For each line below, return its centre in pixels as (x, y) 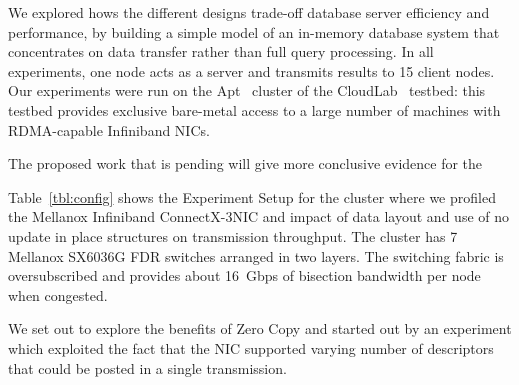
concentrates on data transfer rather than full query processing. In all (221, 51)
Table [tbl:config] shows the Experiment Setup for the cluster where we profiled (252, 196)
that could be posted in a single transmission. (147, 367)
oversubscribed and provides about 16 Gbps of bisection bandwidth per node (244, 275)
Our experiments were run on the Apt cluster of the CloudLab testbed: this (247, 90)
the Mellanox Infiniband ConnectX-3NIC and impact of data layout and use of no (259, 216)
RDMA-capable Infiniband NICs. (109, 129)
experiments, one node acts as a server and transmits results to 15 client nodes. (251, 70)
